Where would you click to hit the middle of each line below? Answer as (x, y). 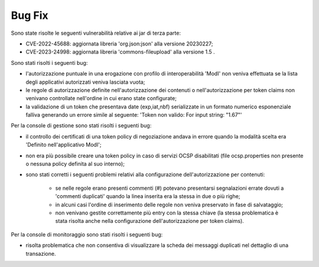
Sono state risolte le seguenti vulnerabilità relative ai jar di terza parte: (96, 33)
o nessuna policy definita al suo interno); (75, 164)
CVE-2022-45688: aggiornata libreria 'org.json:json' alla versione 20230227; (119, 44)
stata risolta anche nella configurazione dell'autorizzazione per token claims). (150, 221)
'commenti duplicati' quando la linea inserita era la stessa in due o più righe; (148, 196)
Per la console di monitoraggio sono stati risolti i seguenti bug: (87, 234)
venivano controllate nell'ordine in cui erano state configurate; (101, 98)
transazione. (41, 253)
